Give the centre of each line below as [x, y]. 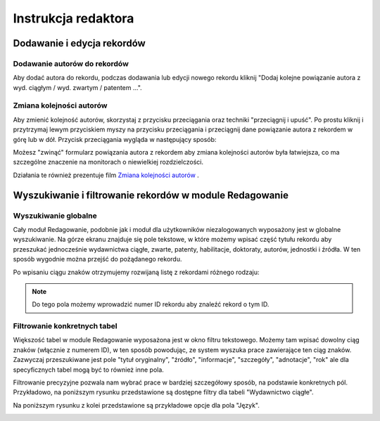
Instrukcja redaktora [74, 18]
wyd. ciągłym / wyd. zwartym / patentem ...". [77, 87]
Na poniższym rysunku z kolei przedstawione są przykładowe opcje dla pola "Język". [136, 405]
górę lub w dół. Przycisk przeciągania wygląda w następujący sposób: [115, 139]
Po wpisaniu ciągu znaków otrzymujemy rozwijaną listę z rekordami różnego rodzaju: [136, 272]
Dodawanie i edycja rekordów [79, 43]
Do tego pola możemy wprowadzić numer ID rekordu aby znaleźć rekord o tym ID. [151, 304]
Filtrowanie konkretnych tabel [65, 326]
